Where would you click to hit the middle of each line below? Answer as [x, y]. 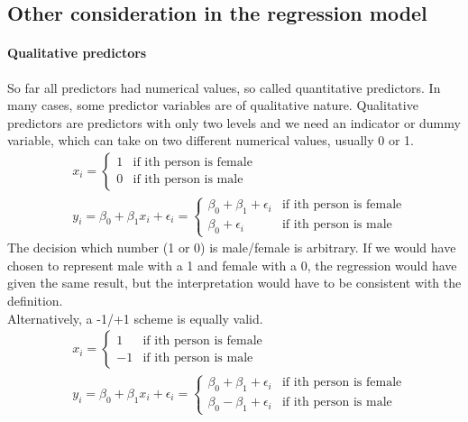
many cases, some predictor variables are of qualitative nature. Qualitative [213, 105]
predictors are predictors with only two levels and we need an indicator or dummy [234, 122]
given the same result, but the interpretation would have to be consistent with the [234, 283]
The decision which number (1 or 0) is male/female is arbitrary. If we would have [232, 248]
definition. [35, 300]
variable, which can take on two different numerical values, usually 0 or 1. [211, 140]
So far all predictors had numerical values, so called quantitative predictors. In [224, 87]
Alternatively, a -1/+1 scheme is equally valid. [135, 318]
